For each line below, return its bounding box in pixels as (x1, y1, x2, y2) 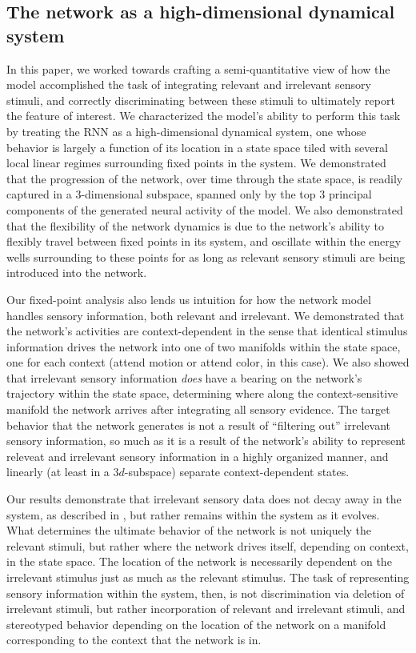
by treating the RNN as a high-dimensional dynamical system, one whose (6, 122, 366, 139)
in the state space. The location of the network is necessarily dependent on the (6, 553, 392, 570)
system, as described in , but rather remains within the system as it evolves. (6, 506, 380, 523)
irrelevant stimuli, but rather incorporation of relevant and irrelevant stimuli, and (6, 600, 406, 617)
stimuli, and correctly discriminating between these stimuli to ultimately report (6, 91, 395, 108)
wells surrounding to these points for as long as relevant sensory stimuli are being (6, 248, 406, 265)
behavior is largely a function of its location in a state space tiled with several (6, 138, 388, 155)
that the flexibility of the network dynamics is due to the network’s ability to (6, 217, 385, 234)
